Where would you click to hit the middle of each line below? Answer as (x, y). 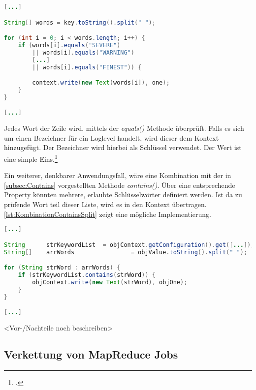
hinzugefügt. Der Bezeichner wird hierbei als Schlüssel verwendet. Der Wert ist (123, 147)
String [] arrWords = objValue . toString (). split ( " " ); (126, 252)
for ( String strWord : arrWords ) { (62, 268)
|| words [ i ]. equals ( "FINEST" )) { (87, 67)
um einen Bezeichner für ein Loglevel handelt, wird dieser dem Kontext (112, 137)
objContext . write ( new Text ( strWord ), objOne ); (110, 282)
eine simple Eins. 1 (31, 158)
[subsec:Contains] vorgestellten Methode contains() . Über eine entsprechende (120, 185)
